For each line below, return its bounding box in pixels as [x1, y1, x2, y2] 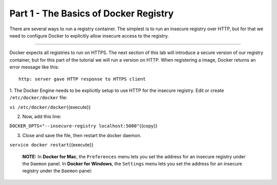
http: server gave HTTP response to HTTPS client [18, 76, 146, 82]
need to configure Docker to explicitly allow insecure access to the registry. [9, 32, 169, 39]
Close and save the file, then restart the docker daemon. [22, 132, 142, 138]
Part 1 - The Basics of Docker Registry [9, 8, 174, 19]
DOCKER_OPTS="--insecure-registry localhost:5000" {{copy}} [9, 123, 157, 129]
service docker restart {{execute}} [9, 142, 94, 148]
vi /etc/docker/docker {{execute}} [9, 104, 91, 110]
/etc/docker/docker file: [9, 95, 68, 101]
